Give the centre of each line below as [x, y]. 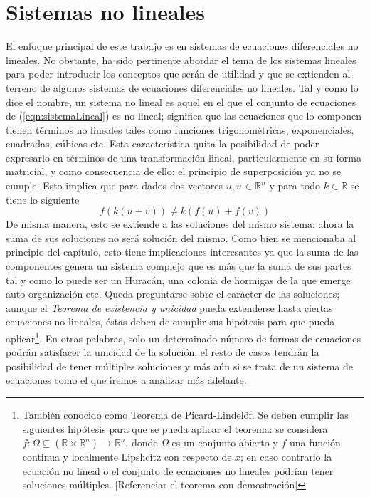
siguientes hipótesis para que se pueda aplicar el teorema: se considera [175, 428]
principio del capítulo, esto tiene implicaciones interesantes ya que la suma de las [182, 252]
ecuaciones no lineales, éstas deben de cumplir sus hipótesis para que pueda [170, 321]
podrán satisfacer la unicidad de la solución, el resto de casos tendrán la [163, 352]
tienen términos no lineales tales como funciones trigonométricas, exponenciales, [180, 129]
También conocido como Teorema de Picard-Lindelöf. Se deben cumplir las [185, 415]
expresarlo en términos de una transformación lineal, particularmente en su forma [184, 157]
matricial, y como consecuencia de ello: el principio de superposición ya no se [174, 171]
